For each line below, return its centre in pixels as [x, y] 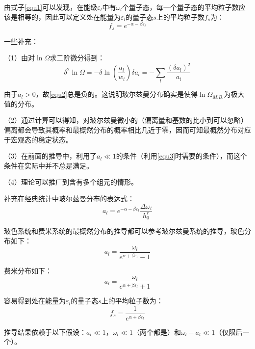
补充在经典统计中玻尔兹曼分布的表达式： [69, 198]
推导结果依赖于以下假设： [45, 332]
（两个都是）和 [157, 332]
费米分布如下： [28, 270]
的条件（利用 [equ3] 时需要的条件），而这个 [182, 156]
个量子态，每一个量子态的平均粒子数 [180, 7]
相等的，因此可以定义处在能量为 [69, 16]
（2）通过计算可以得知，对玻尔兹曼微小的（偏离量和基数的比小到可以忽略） [126, 120]
